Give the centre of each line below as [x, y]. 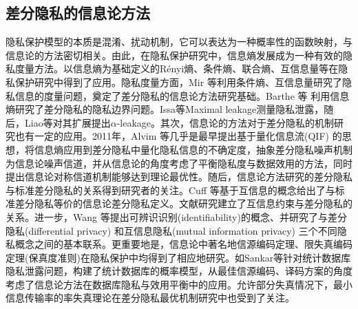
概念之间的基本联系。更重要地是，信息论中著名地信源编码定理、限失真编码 [183, 244]
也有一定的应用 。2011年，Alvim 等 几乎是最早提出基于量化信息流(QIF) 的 [178, 136]
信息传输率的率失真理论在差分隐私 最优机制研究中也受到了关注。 [150, 298]
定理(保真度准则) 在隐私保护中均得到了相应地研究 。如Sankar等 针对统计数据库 [178, 257]
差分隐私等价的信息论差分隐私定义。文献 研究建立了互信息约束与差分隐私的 [183, 203]
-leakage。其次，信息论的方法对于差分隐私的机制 [225, 122]
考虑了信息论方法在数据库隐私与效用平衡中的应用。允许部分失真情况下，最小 [179, 284]
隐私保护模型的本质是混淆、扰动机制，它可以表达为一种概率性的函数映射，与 [179, 42]
